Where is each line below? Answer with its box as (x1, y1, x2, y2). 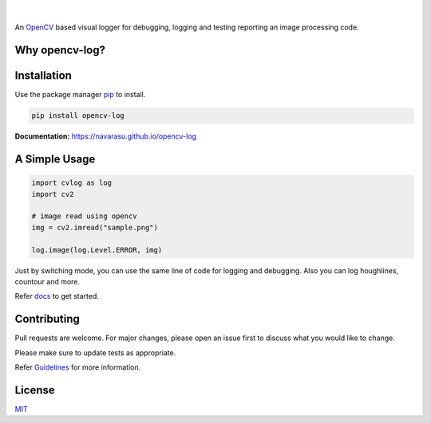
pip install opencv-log (31, 112, 125, 120)
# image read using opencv (31, 212, 137, 221)
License (14, 383, 55, 397)
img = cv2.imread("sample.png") (31, 223, 159, 232)
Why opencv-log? (14, 44, 105, 57)
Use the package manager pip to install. (14, 90, 146, 100)
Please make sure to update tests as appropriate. (14, 347, 176, 358)
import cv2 (31, 190, 74, 198)
